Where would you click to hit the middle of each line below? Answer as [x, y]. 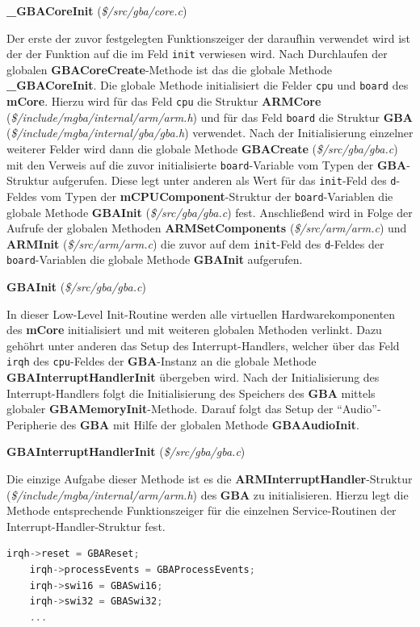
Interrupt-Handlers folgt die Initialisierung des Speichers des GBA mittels [191, 393]
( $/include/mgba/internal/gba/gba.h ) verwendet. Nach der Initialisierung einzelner [210, 133]
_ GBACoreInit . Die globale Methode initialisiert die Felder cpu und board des [208, 85]
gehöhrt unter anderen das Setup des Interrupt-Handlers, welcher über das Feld [203, 345]
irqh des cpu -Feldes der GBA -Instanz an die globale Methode [162, 361]
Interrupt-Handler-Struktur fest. [86, 526]
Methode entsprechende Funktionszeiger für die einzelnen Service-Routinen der [202, 510]
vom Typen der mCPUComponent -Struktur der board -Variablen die [217, 196]
